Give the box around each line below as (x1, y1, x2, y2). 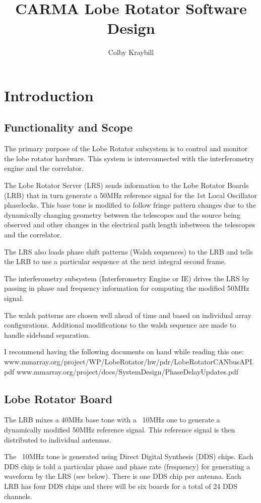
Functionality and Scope (4, 119, 133, 135)
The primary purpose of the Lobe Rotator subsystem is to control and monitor (4, 143, 248, 154)
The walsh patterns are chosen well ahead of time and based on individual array (4, 309, 251, 320)
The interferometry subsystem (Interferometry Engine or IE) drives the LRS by (4, 273, 250, 283)
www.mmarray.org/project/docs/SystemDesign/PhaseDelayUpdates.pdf (16, 366, 239, 376)
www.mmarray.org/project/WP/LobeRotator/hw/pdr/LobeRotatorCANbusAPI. (4, 356, 254, 366)
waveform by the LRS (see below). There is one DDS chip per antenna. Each (4, 471, 241, 481)
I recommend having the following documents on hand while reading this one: (4, 346, 244, 357)
